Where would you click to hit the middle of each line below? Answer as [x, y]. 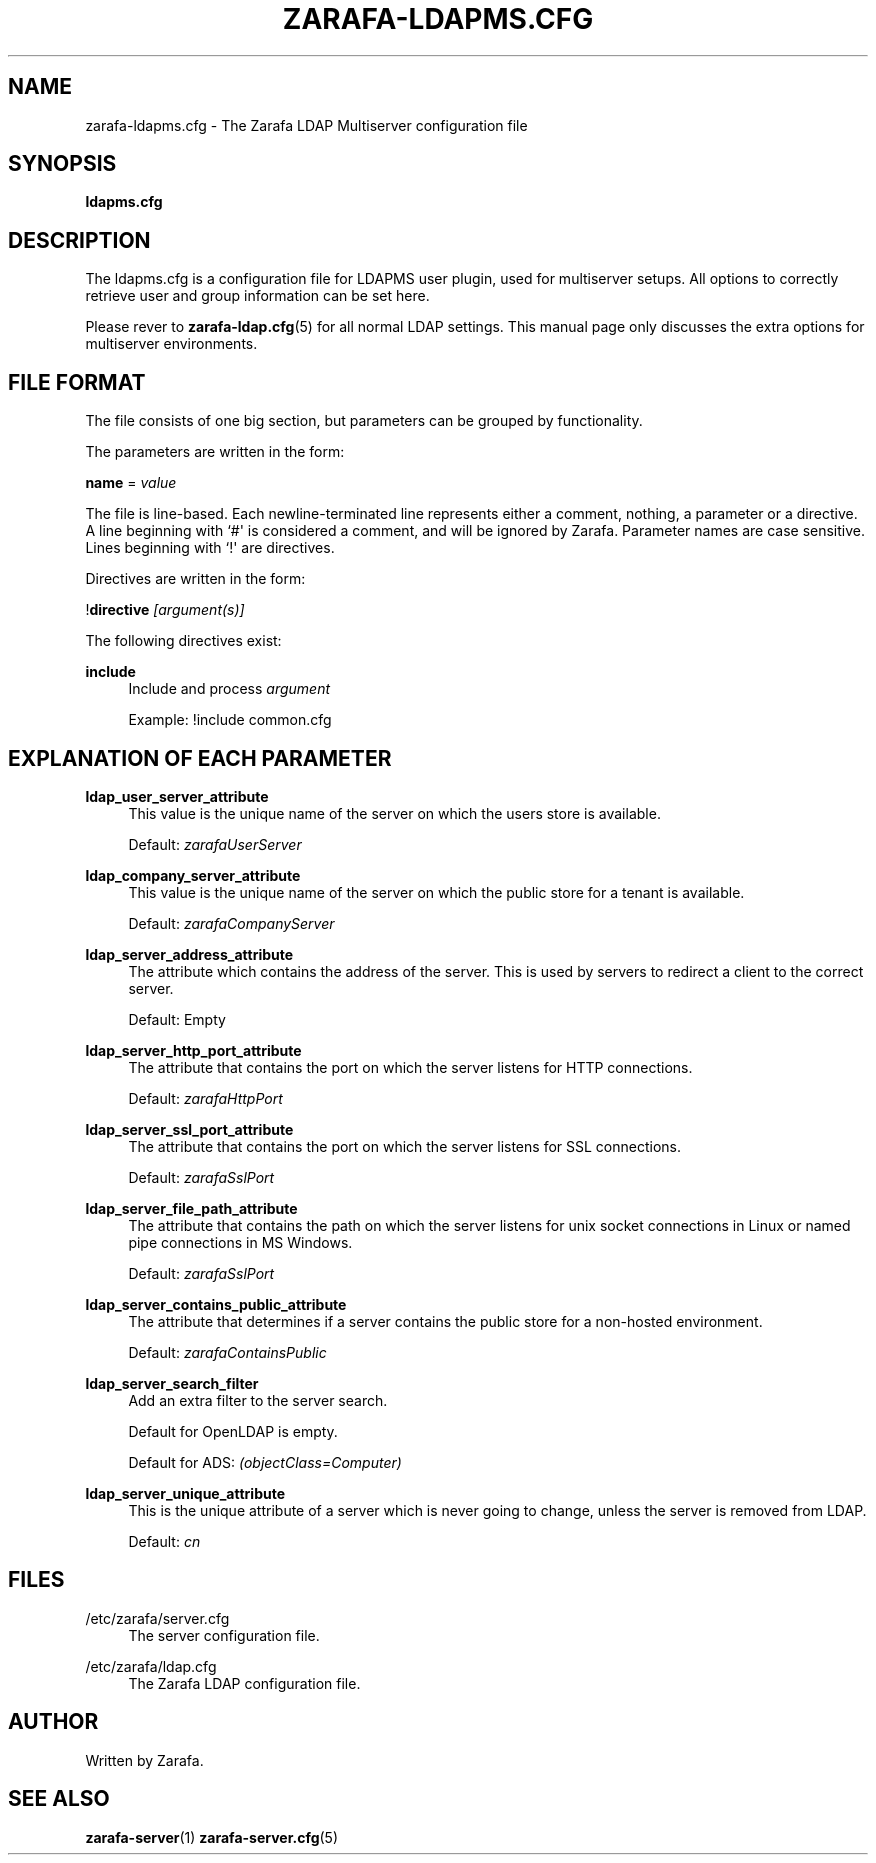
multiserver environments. [171, 344]
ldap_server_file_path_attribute [191, 1208]
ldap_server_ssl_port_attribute [189, 1129]
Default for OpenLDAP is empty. [233, 1431]
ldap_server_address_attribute [189, 954]
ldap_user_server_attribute [177, 796]
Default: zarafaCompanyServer [231, 923]
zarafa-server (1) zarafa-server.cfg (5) [212, 1837]
